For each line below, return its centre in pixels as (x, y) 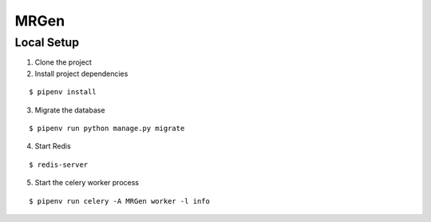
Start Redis (53, 146)
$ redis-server (59, 165)
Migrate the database (70, 110)
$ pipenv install (63, 92)
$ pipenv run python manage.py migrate (107, 128)
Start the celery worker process (87, 183)
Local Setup (47, 42)
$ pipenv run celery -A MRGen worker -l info (120, 201)
